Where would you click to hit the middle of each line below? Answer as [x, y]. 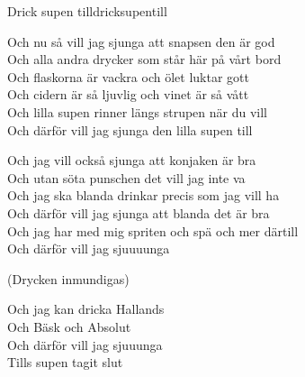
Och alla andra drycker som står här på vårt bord [144, 59]
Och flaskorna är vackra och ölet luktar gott [128, 76]
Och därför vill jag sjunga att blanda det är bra [139, 212]
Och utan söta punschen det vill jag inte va [126, 177]
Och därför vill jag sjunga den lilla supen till [130, 129]
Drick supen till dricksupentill [87, 11]
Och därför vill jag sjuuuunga [89, 248]
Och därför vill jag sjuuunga [85, 344]
